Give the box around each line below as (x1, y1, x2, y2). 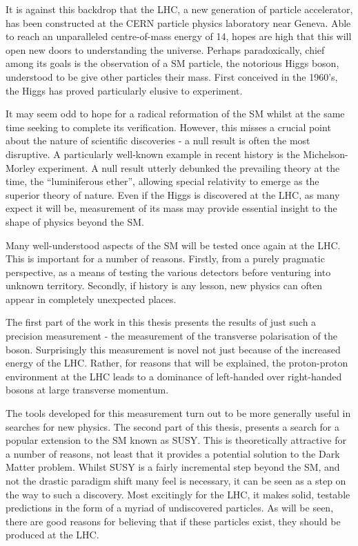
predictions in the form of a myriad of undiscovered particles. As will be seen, (6, 500, 334, 515)
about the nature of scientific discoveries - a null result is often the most (6, 133, 310, 148)
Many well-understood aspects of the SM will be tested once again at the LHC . (6, 237, 341, 252)
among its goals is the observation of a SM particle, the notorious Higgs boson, (6, 56, 339, 70)
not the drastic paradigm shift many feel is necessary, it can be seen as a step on (6, 474, 346, 487)
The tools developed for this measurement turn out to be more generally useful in (6, 406, 351, 420)
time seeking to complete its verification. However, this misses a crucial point (6, 119, 331, 134)
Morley (6, 160, 35, 175)
